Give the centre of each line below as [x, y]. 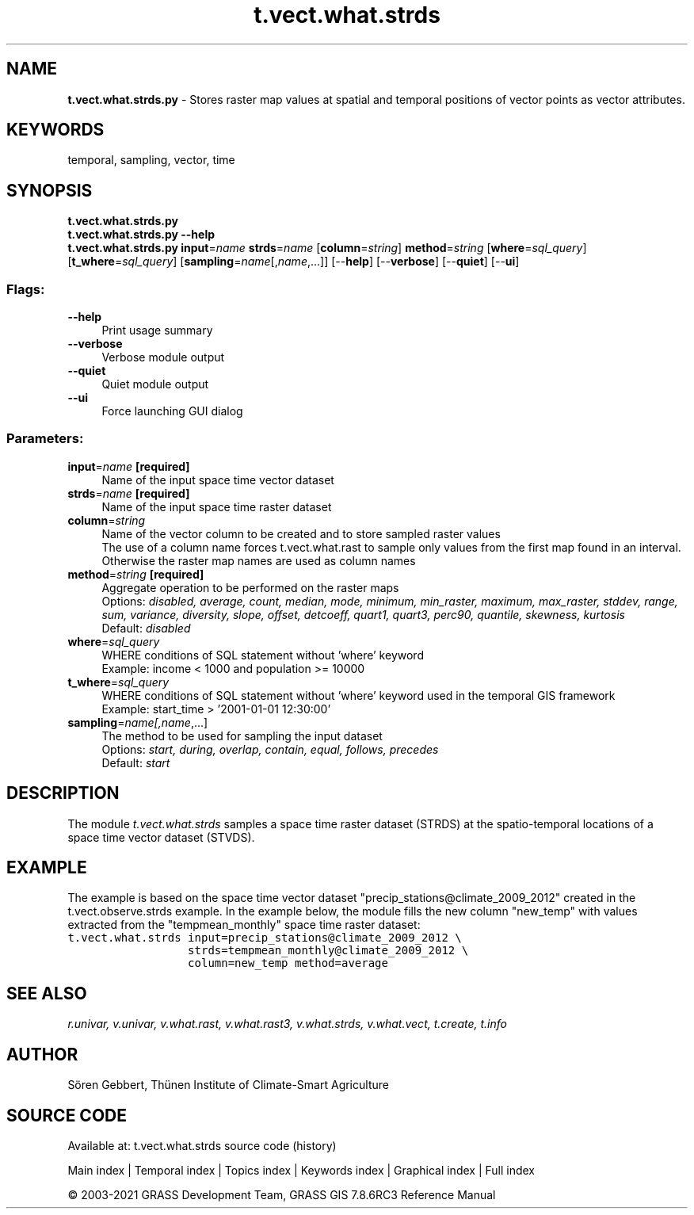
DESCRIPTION [63, 793]
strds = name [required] [129, 493]
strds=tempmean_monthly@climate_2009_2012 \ [328, 951]
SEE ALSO [47, 993]
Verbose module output [163, 357]
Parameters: [45, 439]
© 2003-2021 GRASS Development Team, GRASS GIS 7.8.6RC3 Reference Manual [282, 1195]
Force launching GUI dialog [172, 411]
